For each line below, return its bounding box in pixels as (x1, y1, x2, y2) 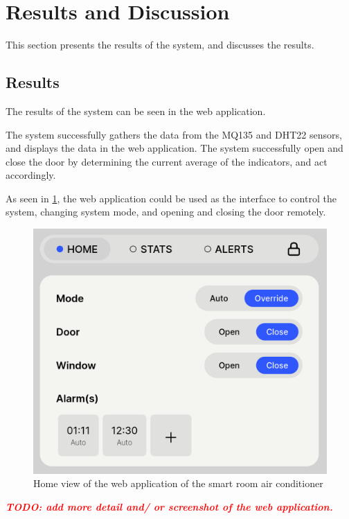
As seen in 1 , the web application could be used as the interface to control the (6, 191, 337, 205)
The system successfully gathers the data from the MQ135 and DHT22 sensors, (6, 127, 342, 141)
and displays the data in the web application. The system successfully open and (6, 141, 343, 155)
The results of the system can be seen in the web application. (6, 103, 266, 118)
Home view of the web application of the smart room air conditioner (33, 476, 323, 491)
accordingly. (6, 168, 56, 182)
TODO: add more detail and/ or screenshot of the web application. (6, 499, 333, 513)
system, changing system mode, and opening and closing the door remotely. (6, 204, 326, 219)
